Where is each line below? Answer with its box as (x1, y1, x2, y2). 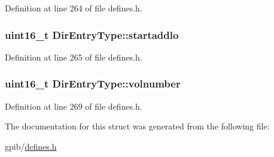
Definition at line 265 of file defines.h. (5, 50, 142, 63)
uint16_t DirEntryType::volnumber (5, 76, 181, 91)
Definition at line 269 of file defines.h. (5, 99, 142, 112)
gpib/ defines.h (5, 140, 57, 152)
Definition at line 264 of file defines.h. (5, 2, 142, 14)
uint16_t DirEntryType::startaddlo (5, 27, 179, 42)
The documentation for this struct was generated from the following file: (5, 120, 270, 132)
